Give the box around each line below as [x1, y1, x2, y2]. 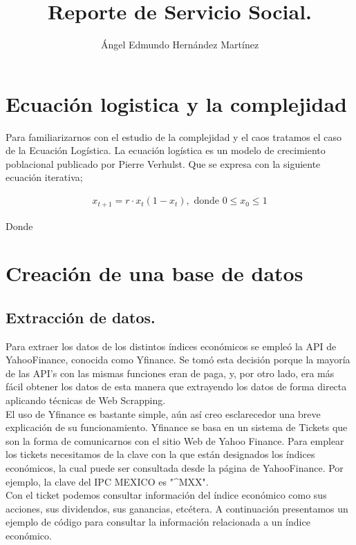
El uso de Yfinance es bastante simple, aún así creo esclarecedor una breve [6, 406, 321, 421]
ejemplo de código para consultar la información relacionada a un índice [6, 515, 310, 529]
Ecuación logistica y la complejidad [6, 89, 347, 117]
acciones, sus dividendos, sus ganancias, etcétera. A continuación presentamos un [6, 501, 348, 515]
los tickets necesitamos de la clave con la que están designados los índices [6, 447, 315, 461]
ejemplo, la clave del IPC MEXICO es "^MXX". [6, 474, 209, 488]
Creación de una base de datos [6, 259, 303, 287]
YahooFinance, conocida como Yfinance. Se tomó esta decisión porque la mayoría [6, 352, 350, 367]
